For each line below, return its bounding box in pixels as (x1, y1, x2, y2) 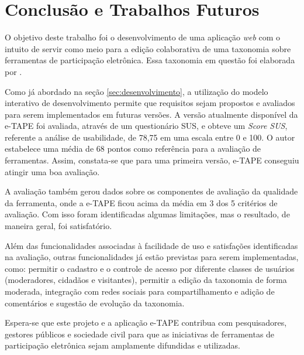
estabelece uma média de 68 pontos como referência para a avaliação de (5, 142, 261, 155)
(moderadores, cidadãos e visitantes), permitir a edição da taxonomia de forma (5, 274, 287, 286)
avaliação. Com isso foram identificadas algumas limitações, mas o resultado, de (5, 208, 290, 220)
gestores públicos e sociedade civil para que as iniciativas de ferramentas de (5, 327, 275, 340)
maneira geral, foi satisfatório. (5, 220, 112, 232)
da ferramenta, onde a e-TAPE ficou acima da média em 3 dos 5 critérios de (5, 196, 278, 209)
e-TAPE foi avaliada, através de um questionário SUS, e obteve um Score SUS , (5, 120, 288, 132)
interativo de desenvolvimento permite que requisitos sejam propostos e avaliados (5, 97, 295, 109)
